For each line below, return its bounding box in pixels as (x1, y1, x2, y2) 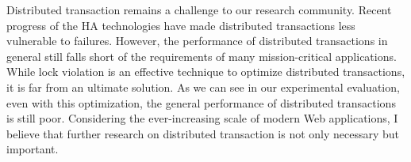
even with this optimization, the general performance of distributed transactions (6, 94, 396, 111)
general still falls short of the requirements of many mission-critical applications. (6, 47, 397, 64)
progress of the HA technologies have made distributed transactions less (6, 17, 355, 33)
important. (6, 141, 59, 157)
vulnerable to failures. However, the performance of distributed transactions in (6, 32, 388, 49)
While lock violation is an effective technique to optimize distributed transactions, (6, 63, 405, 80)
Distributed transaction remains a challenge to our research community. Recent (6, 2, 392, 17)
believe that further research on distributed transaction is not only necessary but (6, 125, 400, 141)
